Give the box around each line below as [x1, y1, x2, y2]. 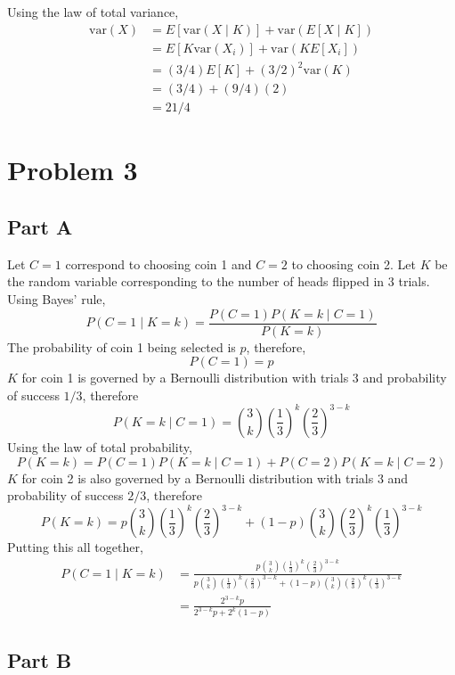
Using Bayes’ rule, [7, 290, 106, 309]
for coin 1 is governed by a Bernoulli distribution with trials [21, 368, 349, 387]
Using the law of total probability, [7, 437, 192, 456]
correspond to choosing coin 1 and [65, 254, 252, 273]
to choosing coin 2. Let [291, 254, 416, 273]
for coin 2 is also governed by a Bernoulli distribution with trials [21, 468, 374, 487]
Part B [7, 646, 72, 673]
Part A [7, 213, 73, 241]
